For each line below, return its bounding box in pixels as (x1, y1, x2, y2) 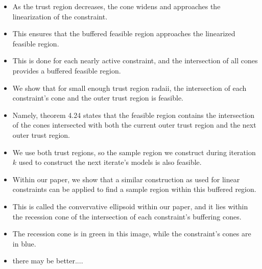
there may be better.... (12, 255, 83, 266)
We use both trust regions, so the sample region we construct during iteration (12, 146, 256, 157)
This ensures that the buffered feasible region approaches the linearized (12, 28, 235, 39)
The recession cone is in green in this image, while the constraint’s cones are (12, 228, 251, 239)
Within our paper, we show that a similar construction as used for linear (12, 174, 240, 184)
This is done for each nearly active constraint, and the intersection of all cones (12, 55, 258, 66)
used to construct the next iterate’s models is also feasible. (18, 157, 202, 167)
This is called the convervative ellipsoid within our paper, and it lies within (12, 201, 248, 211)
